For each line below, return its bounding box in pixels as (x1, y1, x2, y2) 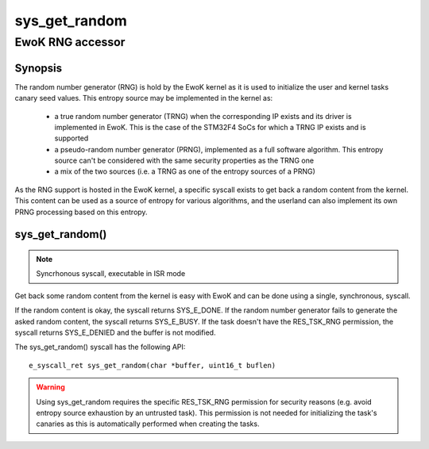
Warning (36, 382, 65, 392)
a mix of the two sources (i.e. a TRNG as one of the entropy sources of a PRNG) (54, 167, 315, 176)
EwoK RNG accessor (14, 35, 126, 49)
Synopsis (14, 61, 63, 75)
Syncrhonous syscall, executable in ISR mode (36, 269, 186, 278)
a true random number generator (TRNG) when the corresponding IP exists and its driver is (54, 111, 353, 121)
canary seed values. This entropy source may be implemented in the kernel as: (14, 94, 273, 103)
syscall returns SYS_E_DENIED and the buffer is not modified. (14, 328, 216, 337)
